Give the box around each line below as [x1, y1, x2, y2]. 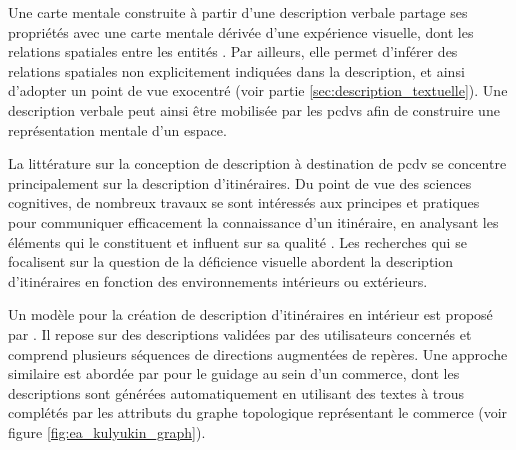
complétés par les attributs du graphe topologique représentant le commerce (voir [8, 402, 508, 423]
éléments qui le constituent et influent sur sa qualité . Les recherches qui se [8, 231, 467, 252]
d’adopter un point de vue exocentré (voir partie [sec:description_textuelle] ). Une [8, 80, 508, 101]
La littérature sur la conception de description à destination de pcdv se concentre [8, 153, 507, 174]
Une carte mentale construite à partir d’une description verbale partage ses [8, 2, 468, 22]
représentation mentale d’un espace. [8, 119, 227, 140]
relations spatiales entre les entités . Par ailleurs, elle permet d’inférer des [8, 41, 458, 62]
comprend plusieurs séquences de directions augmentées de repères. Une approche [8, 343, 508, 364]
